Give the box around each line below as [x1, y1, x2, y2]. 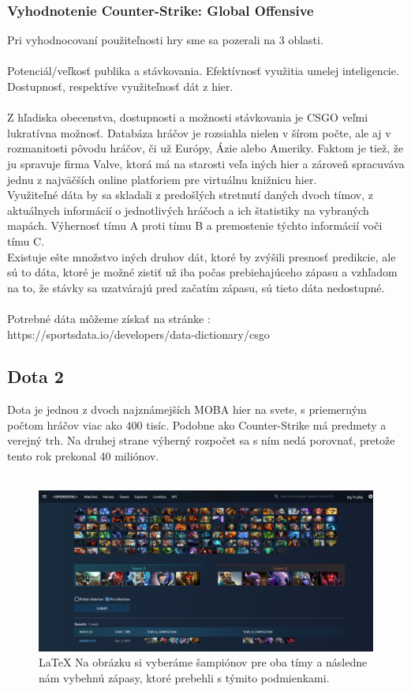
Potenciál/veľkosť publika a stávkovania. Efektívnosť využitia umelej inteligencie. [7, 62, 399, 79]
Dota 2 [7, 364, 64, 389]
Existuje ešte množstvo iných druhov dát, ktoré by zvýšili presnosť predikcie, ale [7, 248, 396, 265]
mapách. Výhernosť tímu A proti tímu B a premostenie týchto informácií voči [7, 217, 383, 234]
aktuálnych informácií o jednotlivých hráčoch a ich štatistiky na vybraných [7, 201, 369, 218]
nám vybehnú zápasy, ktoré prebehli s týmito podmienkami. [39, 669, 330, 685]
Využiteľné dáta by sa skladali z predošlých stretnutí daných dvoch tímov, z [7, 186, 373, 203]
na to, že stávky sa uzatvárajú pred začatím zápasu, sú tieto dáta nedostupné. [7, 279, 385, 295]
